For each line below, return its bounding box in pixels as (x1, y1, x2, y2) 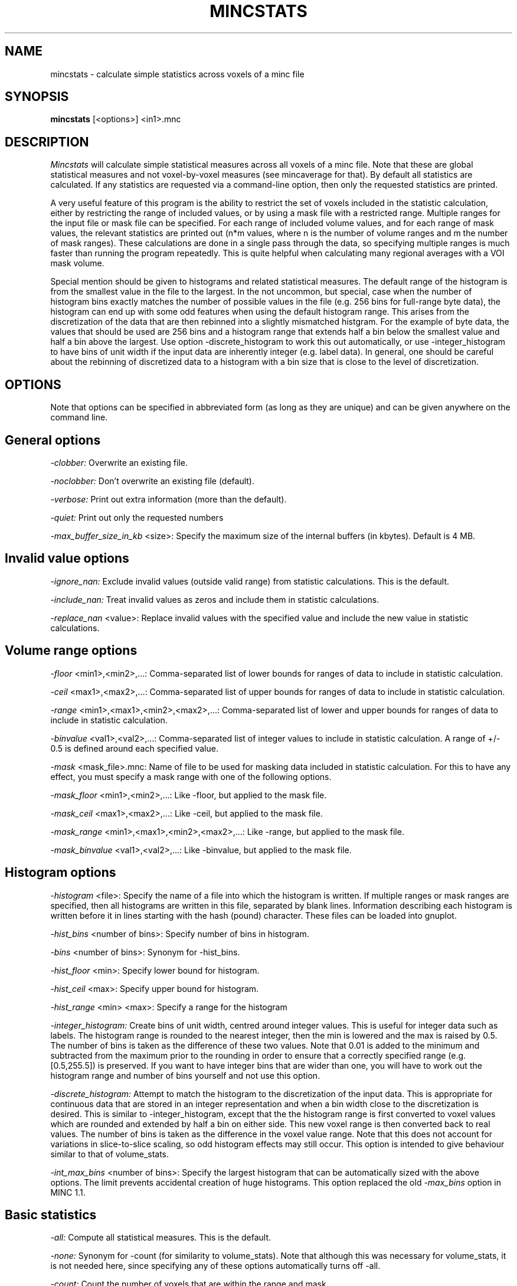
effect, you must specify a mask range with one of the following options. (50, 771, 332, 782)
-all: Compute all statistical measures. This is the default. (50, 1232, 271, 1243)
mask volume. (50, 258, 104, 269)
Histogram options (5, 865, 116, 880)
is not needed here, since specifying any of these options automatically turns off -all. (50, 1261, 381, 1271)
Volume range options (5, 643, 138, 658)
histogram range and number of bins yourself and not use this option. (50, 1070, 320, 1081)
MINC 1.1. (50, 1187, 86, 1197)
